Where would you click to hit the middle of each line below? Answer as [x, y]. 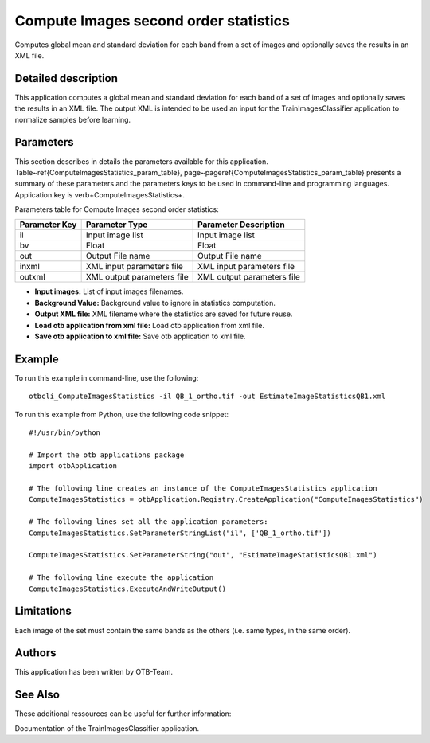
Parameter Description [242, 225]
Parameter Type [117, 225]
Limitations [43, 611]
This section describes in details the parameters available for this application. [141, 161]
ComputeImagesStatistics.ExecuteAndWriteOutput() [128, 589]
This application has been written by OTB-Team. [94, 672]
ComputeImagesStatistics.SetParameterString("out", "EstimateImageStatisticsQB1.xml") [203, 555]
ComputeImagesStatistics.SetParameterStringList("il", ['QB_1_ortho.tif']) [180, 533]
